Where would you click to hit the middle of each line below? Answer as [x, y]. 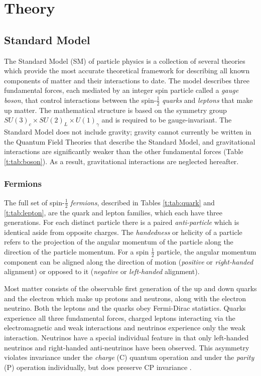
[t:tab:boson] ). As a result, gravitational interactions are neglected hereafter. [121, 161]
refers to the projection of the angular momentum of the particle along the [119, 242]
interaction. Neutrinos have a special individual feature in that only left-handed [126, 337]
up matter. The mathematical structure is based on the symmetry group [115, 110]
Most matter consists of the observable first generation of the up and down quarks [130, 288]
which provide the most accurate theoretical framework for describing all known [127, 71]
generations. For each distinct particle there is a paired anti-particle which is [122, 222]
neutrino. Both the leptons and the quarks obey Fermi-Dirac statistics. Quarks [125, 308]
